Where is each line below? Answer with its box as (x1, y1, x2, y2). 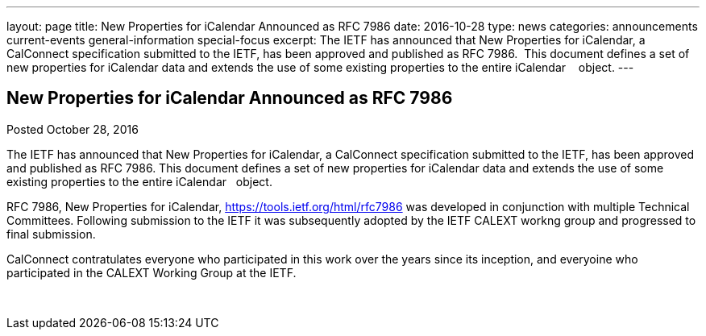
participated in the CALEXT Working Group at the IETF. (6, 265, 297, 280)
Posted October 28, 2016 (6, 122, 139, 136)
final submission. (6, 226, 96, 241)
